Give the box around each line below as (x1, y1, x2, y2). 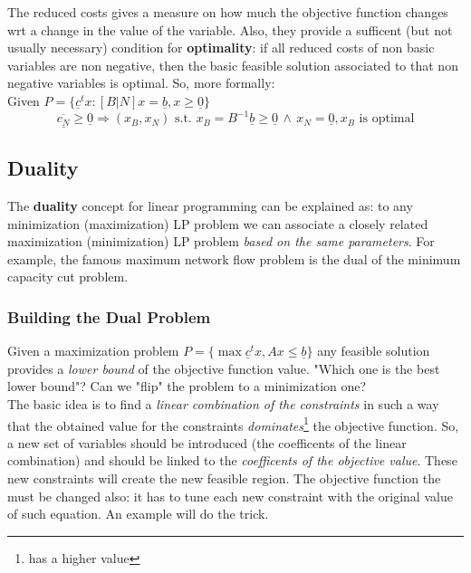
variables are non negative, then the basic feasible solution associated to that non (7, 55, 458, 74)
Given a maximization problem (7, 341, 179, 360)
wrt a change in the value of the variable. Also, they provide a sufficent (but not (7, 20, 453, 39)
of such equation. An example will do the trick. (7, 504, 269, 523)
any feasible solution (317, 341, 430, 360)
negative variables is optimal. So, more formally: (7, 73, 275, 92)
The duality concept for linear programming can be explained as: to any (7, 196, 413, 215)
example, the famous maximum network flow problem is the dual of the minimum (7, 249, 461, 268)
